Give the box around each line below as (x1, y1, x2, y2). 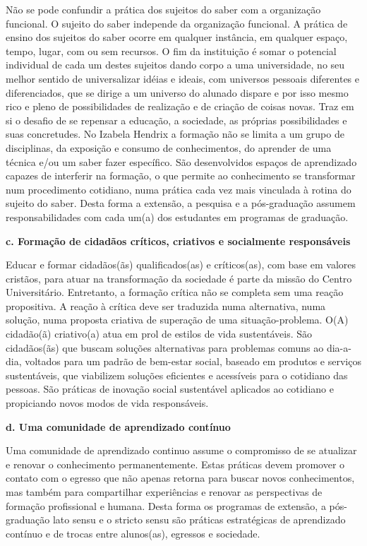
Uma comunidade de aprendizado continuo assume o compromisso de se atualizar (6, 443, 357, 458)
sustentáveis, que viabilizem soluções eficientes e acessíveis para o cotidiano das (6, 367, 348, 382)
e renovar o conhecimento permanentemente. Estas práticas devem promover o (6, 456, 345, 471)
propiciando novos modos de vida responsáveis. (6, 396, 209, 410)
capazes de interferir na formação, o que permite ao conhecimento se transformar (6, 168, 356, 183)
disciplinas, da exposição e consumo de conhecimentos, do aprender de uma (6, 140, 332, 155)
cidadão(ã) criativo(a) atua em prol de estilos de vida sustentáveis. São (6, 326, 313, 341)
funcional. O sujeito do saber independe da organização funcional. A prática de (6, 16, 348, 30)
